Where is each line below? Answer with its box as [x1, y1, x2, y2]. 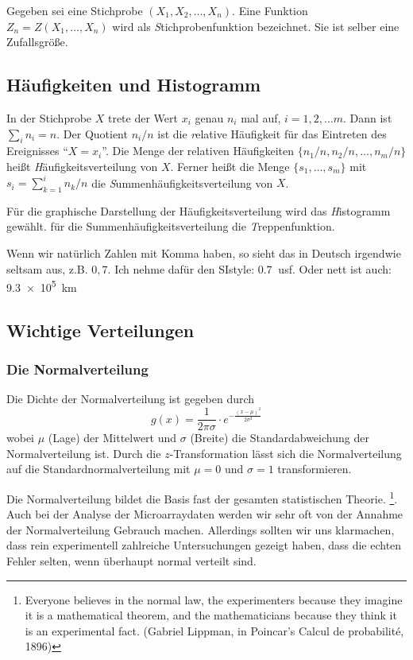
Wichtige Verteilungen [6, 317, 195, 342]
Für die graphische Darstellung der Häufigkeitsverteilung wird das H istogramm [6, 202, 391, 219]
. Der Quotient [56, 125, 128, 142]
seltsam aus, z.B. [6, 260, 88, 277]
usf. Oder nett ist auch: [278, 260, 392, 277]
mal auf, [241, 109, 281, 126]
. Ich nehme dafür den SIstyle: [107, 260, 255, 277]
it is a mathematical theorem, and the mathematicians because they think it [25, 607, 397, 623]
